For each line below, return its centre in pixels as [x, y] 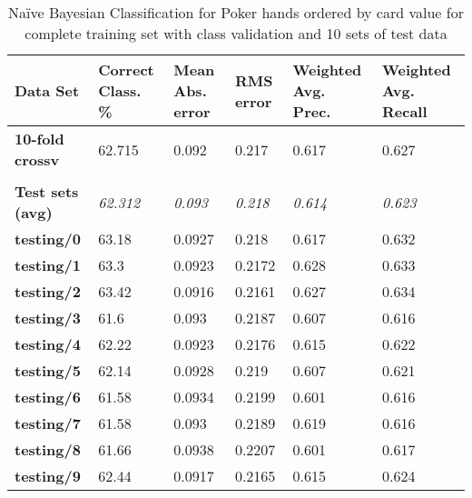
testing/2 [48, 291]
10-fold [39, 139]
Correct [126, 70]
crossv [37, 159]
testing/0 [48, 239]
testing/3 [48, 318]
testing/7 [48, 423]
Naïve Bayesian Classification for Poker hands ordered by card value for [236, 12]
